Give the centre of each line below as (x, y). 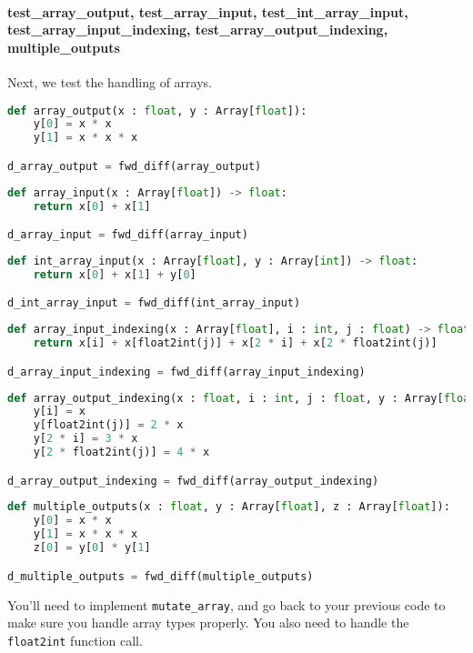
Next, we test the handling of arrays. (110, 81)
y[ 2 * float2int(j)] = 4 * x (121, 452)
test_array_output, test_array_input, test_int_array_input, (208, 11)
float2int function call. (75, 640)
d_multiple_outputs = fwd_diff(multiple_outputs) (161, 576)
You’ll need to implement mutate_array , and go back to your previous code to (226, 604)
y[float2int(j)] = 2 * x (108, 425)
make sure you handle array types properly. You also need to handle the (208, 623)
